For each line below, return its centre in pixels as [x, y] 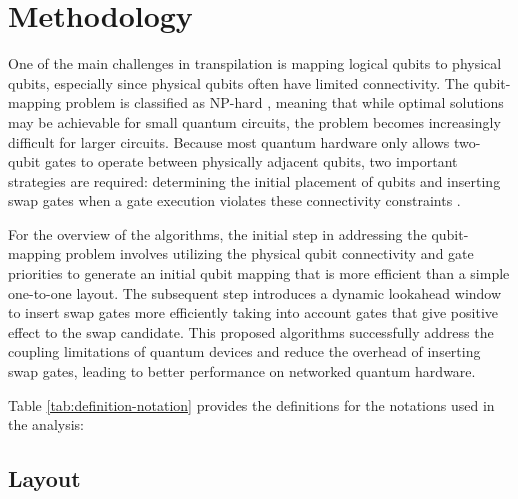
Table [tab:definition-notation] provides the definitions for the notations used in [251, 404]
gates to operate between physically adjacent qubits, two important [251, 161]
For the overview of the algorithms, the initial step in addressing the [217, 233]
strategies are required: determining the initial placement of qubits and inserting [254, 180]
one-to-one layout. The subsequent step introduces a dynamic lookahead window [255, 292]
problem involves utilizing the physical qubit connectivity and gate [269, 253]
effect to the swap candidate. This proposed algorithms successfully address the [251, 331]
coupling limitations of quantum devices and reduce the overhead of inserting [244, 351]
